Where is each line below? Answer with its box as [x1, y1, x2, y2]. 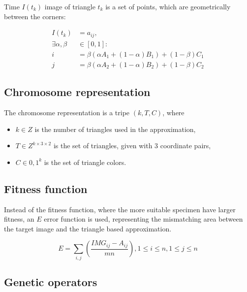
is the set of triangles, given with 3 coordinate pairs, [53, 140, 211, 151]
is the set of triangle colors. [44, 157, 126, 167]
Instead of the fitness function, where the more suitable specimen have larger [4, 204, 236, 214]
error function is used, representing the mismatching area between [44, 214, 243, 224]
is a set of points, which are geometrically [105, 1, 231, 11]
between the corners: [4, 11, 66, 21]
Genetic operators [4, 274, 97, 290]
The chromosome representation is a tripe [4, 107, 130, 117]
